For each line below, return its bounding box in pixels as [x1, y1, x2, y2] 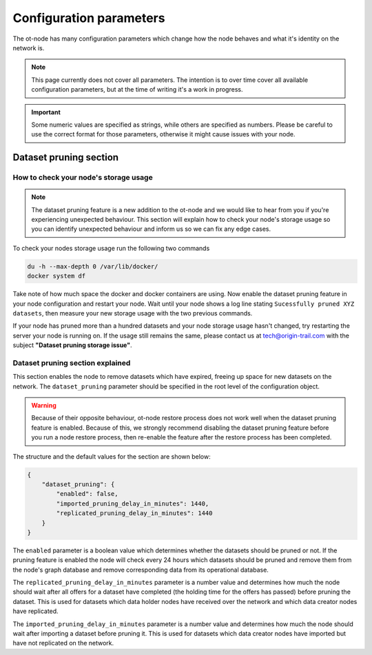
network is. [12, 43, 45, 52]
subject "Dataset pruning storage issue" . [12, 341, 132, 349]
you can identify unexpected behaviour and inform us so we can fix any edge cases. [31, 225, 271, 233]
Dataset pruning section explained [12, 358, 131, 368]
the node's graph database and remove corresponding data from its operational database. [12, 565, 269, 574]
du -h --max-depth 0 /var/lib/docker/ [27, 262, 158, 270]
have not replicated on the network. [12, 639, 114, 647]
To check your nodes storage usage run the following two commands [12, 244, 210, 252]
